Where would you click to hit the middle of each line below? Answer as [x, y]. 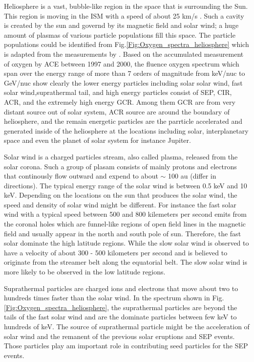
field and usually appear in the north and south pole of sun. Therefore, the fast [123, 233]
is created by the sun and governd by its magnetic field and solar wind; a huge [121, 25]
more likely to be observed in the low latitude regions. [85, 272]
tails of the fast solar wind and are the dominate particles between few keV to [120, 317]
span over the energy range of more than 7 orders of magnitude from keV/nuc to [125, 73]
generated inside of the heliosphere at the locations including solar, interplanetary [126, 130]
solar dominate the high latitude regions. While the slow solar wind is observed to [127, 243]
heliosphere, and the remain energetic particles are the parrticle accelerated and [123, 121]
